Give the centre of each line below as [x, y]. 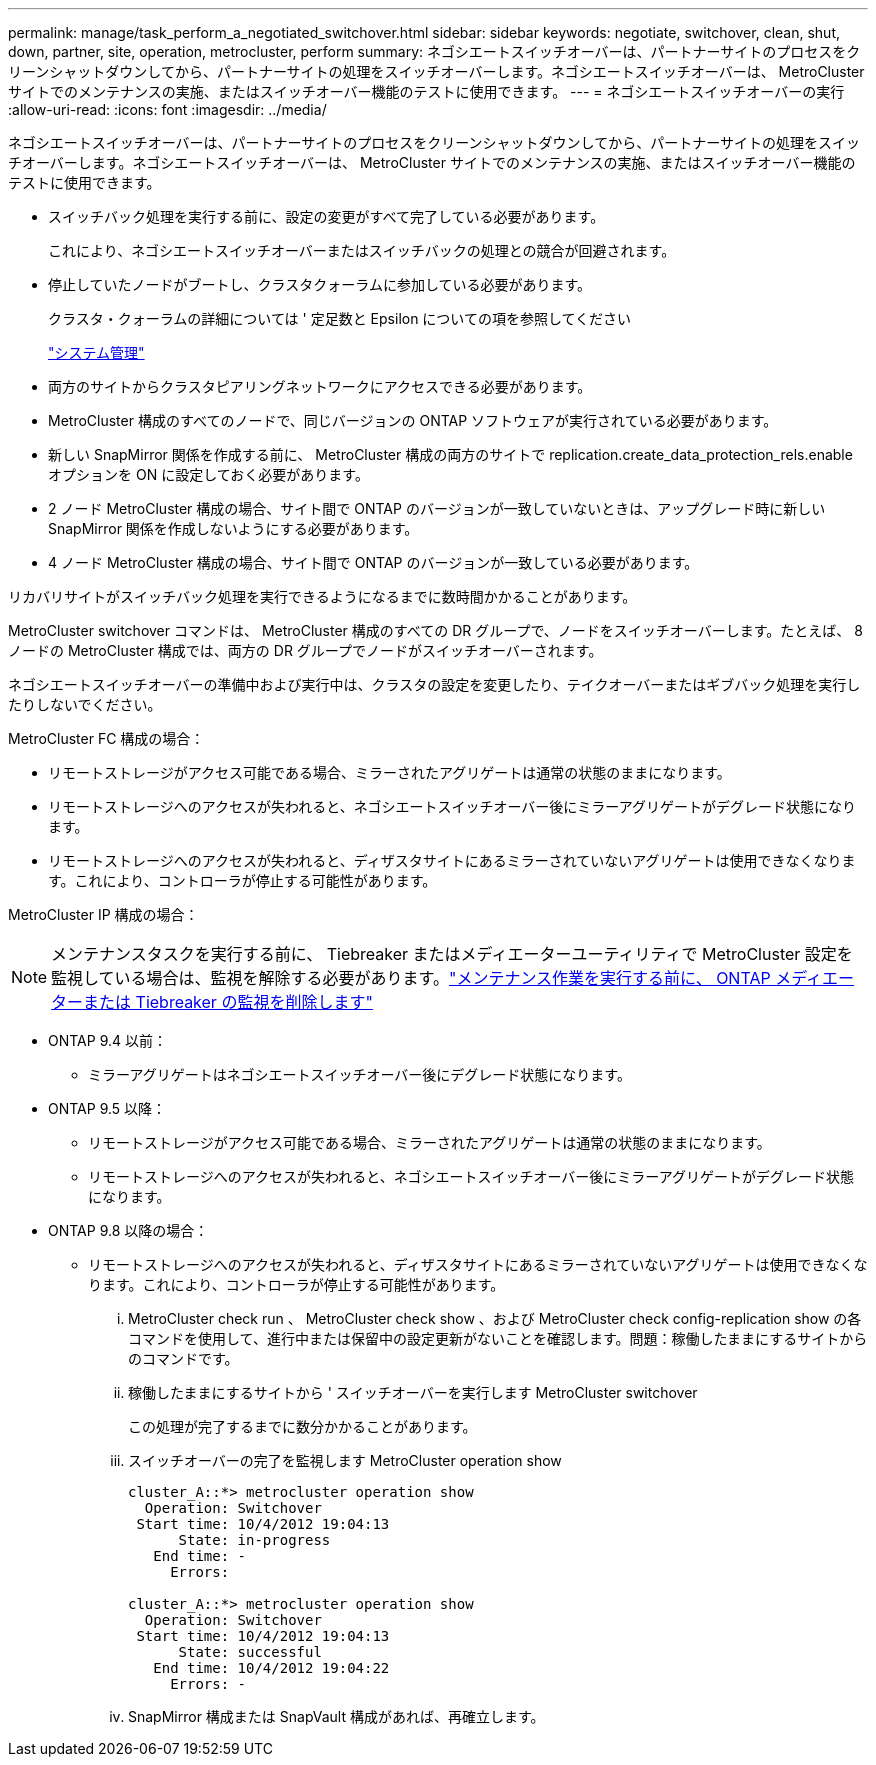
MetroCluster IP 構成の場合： [103, 914]
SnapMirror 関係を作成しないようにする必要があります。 [233, 528]
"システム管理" [96, 352]
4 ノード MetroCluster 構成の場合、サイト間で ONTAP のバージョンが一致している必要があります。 [373, 562]
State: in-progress [254, 1540]
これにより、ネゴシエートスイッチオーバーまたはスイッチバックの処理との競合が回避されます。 [362, 250]
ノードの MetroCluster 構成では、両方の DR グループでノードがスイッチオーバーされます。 [305, 650]
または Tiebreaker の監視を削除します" [228, 1002]
